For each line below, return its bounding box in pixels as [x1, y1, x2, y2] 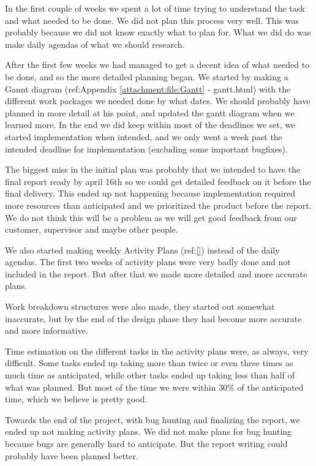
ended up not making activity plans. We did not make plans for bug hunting [5, 425, 292, 438]
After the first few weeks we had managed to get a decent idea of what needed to [5, 58, 310, 71]
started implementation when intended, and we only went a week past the [5, 130, 282, 143]
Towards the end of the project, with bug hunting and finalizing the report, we [5, 413, 300, 426]
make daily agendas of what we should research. [5, 37, 185, 50]
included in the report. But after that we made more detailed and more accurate [5, 267, 307, 280]
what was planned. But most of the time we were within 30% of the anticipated [5, 380, 304, 393]
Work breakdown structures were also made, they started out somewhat [5, 300, 275, 313]
